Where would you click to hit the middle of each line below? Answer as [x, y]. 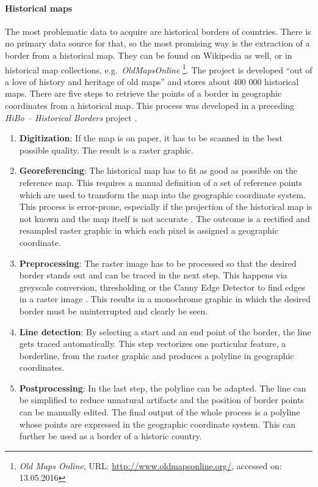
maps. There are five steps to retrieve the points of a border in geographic [143, 93]
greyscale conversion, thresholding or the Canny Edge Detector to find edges [162, 287]
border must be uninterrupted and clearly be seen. [114, 310]
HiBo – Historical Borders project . [71, 117]
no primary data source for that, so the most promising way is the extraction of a [157, 43]
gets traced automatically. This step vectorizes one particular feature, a [153, 344]
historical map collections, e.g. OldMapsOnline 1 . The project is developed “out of [159, 69]
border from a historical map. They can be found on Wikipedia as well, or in [149, 55]
